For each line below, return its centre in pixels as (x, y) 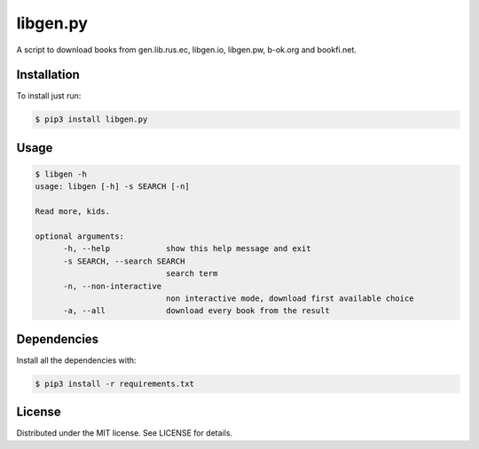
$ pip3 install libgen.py (91, 119)
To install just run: (49, 96)
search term (192, 274)
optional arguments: (79, 236)
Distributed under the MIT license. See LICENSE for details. (125, 433)
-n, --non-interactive (113, 286)
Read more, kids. (73, 212)
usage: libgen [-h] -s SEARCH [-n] (112, 187)
